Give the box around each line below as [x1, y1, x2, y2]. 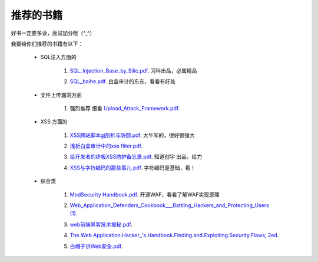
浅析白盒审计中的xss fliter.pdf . [69, 142, 143, 150]
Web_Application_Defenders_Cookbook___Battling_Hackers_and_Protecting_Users [69, 202, 269, 209]
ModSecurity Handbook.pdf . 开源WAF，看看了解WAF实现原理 [69, 191, 220, 198]
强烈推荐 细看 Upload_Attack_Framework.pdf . [69, 104, 180, 112]
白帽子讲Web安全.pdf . [69, 243, 123, 250]
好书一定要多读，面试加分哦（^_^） [11, 30, 95, 37]
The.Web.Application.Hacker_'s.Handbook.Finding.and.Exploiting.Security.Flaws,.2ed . [69, 232, 279, 239]
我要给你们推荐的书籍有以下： [11, 40, 84, 47]
